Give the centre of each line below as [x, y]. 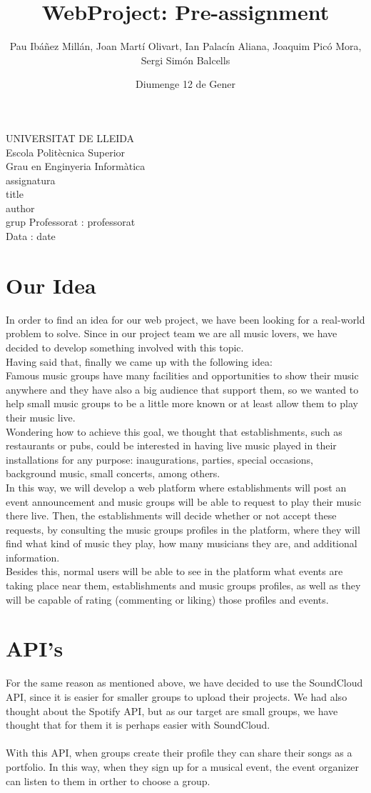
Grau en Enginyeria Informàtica [76, 166]
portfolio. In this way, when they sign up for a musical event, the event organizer [183, 766]
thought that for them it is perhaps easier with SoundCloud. [138, 725]
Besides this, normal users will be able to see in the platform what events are [174, 571]
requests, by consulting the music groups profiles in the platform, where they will [183, 529]
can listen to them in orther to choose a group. [108, 780]
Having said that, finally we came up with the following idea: [139, 361]
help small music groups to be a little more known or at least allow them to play [182, 403]
